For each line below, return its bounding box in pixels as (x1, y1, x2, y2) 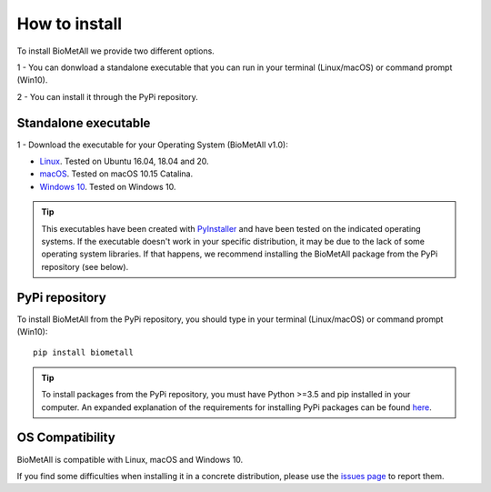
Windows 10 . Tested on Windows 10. (39, 181, 176, 192)
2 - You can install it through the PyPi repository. (16, 91, 199, 102)
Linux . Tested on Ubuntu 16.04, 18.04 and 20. (39, 156, 209, 167)
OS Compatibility (16, 430, 115, 446)
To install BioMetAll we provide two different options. (16, 45, 215, 56)
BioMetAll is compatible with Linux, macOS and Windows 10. (16, 454, 244, 465)
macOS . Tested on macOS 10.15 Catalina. (39, 168, 194, 179)
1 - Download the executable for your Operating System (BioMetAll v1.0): (16, 139, 288, 150)
